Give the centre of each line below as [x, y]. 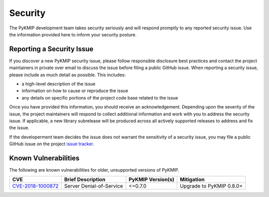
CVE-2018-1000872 [36, 186]
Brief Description [85, 180]
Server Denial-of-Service [93, 186]
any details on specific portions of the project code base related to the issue [100, 98]
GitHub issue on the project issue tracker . [52, 144]
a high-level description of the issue [59, 84]
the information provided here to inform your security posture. [73, 34]
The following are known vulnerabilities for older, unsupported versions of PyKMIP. [94, 170]
